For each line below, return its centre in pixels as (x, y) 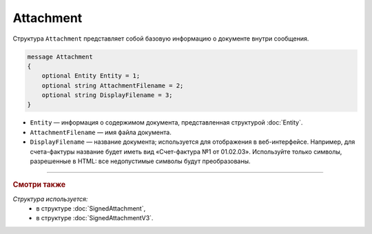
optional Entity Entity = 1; (91, 76)
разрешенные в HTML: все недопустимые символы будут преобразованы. (140, 161)
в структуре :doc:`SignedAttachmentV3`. (95, 218)
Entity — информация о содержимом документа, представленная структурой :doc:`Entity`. (166, 123)
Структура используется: (50, 199)
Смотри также (39, 184)
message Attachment (60, 56)
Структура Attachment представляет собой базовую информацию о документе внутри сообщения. (161, 39)
